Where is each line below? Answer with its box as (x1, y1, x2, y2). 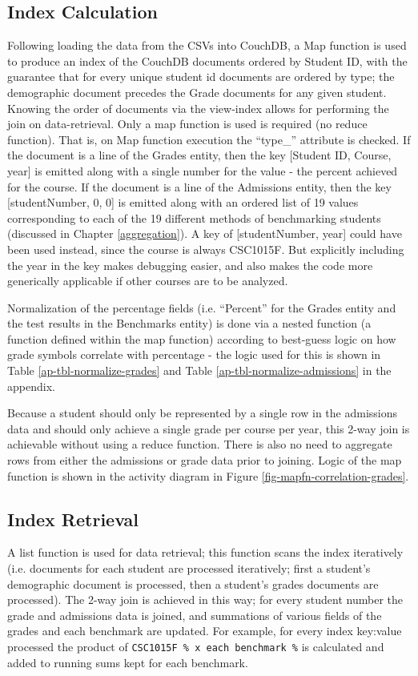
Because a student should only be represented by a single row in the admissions (7, 404, 398, 421)
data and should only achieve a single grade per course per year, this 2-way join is (7, 420, 410, 437)
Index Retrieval (7, 506, 139, 531)
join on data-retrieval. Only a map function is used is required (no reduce (7, 115, 368, 132)
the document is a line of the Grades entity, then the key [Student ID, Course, (7, 147, 392, 163)
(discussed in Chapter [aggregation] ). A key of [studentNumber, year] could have (7, 225, 402, 242)
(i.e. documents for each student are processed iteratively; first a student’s (7, 560, 371, 577)
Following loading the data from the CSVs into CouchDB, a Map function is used (7, 37, 407, 54)
